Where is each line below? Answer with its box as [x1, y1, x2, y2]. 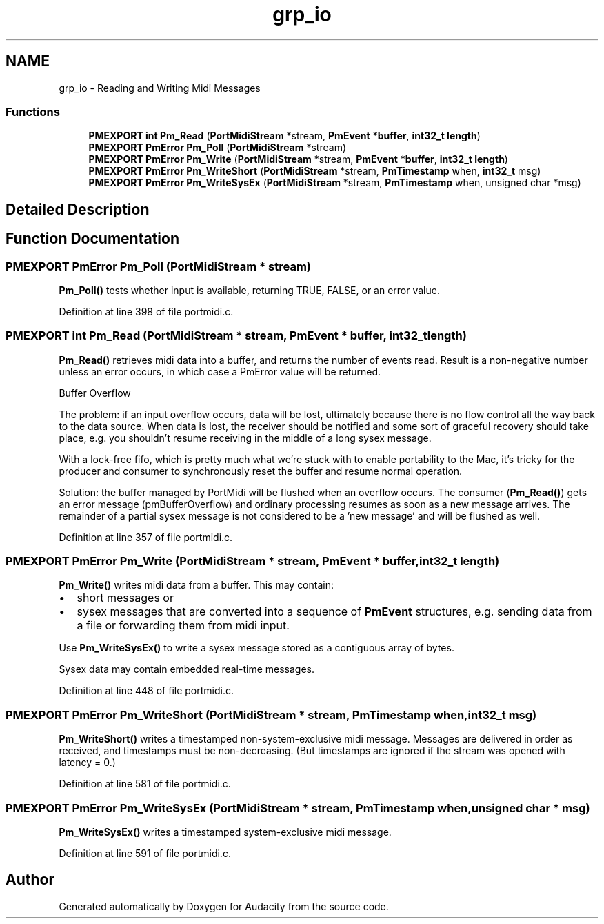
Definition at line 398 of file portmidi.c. [59, 305, 234, 317]
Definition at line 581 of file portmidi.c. [59, 778, 231, 790]
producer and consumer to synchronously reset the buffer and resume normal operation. [59, 464, 463, 477]
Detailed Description [6, 200, 150, 218]
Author [6, 871, 54, 889]
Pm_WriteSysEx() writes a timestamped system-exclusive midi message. [59, 825, 392, 838]
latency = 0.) [59, 756, 116, 769]
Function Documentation [6, 230, 179, 248]
